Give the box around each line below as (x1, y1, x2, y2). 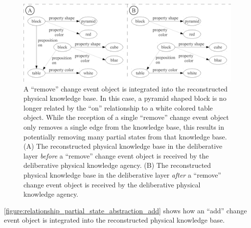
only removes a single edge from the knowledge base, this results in (23, 121, 225, 132)
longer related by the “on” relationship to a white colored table (23, 102, 213, 113)
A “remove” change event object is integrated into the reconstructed (23, 83, 228, 93)
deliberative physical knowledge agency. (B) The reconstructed (23, 160, 211, 170)
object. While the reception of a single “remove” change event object (23, 112, 229, 122)
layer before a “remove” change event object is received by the (23, 150, 209, 160)
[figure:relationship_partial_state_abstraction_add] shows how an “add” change (4, 205, 247, 215)
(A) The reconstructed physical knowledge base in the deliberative (23, 141, 223, 151)
